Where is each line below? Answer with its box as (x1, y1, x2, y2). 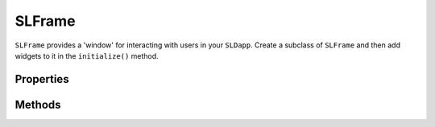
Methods (14, 97, 61, 112)
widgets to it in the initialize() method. (14, 51, 159, 60)
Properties (14, 72, 69, 86)
